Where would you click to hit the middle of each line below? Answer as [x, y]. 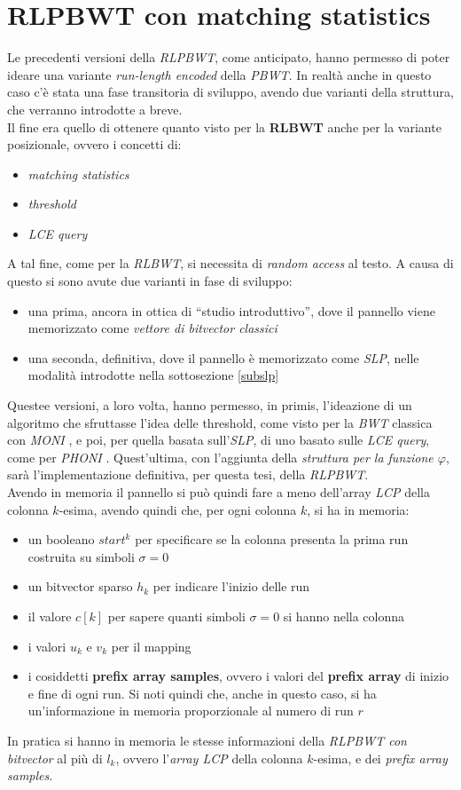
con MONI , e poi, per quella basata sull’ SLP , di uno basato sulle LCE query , [219, 440]
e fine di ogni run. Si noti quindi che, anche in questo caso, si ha [202, 693]
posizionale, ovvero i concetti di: [94, 144]
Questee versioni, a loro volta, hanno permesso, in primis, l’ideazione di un [210, 405]
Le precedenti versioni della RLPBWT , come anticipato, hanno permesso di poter [229, 57]
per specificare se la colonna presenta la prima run [272, 539]
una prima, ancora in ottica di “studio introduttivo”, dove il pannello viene [231, 310]
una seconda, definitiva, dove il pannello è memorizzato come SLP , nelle [223, 357]
